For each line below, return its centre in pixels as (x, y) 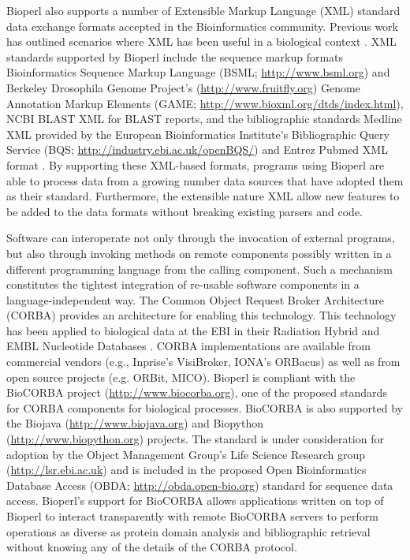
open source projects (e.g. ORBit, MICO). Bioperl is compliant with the (181, 377)
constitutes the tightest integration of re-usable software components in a (183, 284)
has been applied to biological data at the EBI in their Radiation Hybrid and (193, 330)
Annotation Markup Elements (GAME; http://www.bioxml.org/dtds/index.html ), (205, 103)
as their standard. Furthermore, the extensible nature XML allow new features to (203, 196)
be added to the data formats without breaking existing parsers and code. (184, 211)
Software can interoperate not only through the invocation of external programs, (201, 238)
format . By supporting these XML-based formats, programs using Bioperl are (196, 164)
